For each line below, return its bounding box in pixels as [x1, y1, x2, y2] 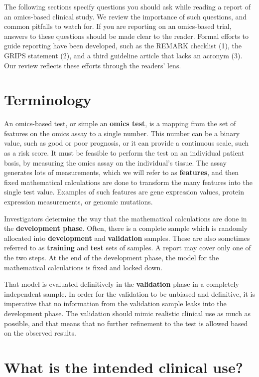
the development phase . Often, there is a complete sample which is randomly [4, 223, 248, 233]
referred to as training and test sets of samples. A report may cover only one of [4, 242, 251, 253]
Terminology [4, 89, 92, 110]
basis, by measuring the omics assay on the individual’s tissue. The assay [4, 157, 227, 168]
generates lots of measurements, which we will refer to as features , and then [4, 167, 239, 178]
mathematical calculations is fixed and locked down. [4, 262, 163, 272]
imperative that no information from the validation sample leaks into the [4, 298, 227, 309]
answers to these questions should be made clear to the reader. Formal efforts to [4, 30, 249, 41]
